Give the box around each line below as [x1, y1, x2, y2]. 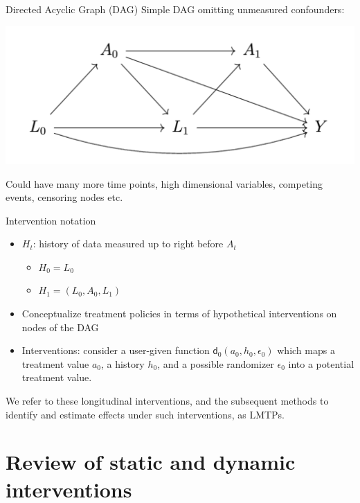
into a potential [288, 356, 354, 371]
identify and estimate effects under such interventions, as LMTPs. [6, 407, 285, 421]
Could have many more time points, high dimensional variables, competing [6, 176, 323, 191]
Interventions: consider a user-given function [21, 343, 210, 358]
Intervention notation [6, 213, 96, 227]
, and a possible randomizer [157, 356, 274, 371]
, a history [101, 356, 145, 371]
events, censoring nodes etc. [6, 190, 123, 204]
